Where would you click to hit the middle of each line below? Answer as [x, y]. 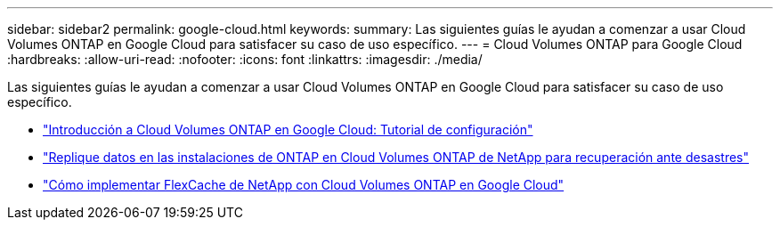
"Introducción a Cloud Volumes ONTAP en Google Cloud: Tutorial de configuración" [288, 130]
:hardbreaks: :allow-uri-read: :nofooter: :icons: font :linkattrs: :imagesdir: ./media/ [245, 59]
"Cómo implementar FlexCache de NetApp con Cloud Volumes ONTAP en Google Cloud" [304, 185]
